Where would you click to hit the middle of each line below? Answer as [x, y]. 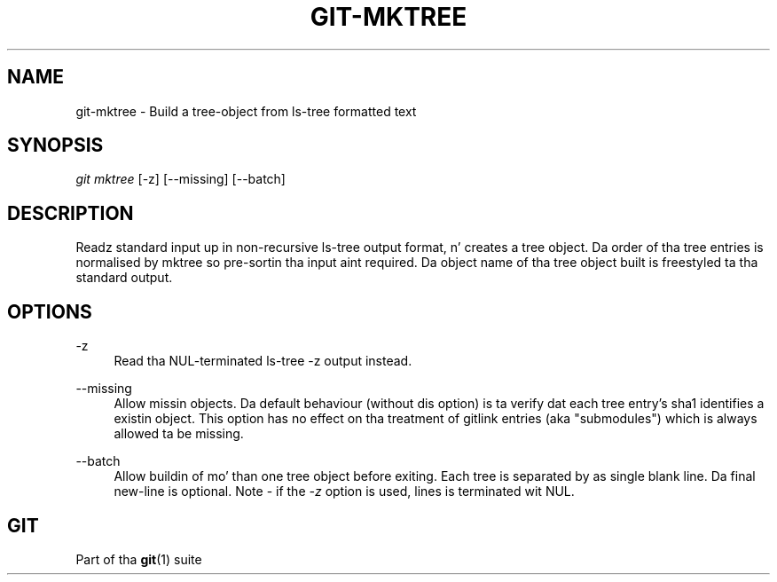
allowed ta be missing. [179, 434]
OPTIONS [50, 311]
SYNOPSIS [55, 145]
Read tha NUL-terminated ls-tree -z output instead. [263, 361]
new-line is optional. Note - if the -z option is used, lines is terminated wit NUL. [344, 492]
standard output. [124, 278]
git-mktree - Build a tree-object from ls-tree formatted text [246, 111]
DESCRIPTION [71, 213]
